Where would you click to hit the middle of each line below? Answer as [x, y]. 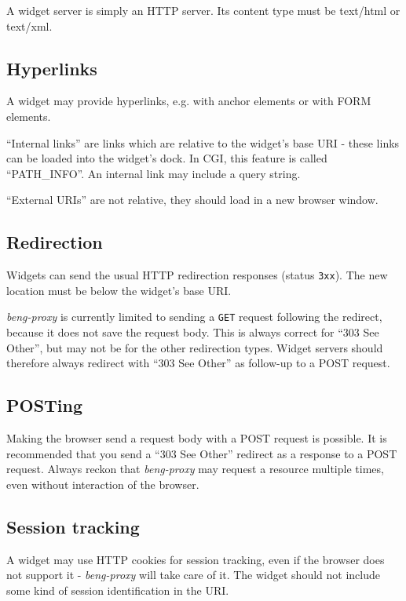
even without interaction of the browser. [103, 484]
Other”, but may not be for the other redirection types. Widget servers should [195, 347]
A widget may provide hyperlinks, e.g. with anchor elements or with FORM [189, 101]
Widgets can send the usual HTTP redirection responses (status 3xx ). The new [197, 275]
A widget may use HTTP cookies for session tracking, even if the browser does [196, 559]
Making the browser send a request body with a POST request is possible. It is [197, 438]
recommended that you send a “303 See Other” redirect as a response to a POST [202, 453]
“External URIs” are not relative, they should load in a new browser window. [192, 200]
